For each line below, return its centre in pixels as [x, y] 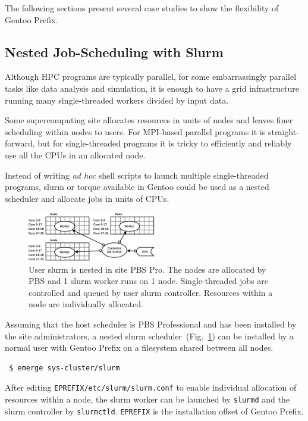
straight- [283, 131]
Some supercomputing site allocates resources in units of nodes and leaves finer [149, 120]
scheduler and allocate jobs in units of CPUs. [87, 198]
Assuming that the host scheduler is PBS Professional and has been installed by [151, 324]
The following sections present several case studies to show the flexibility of [142, 8]
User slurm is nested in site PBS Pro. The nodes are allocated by [147, 269]
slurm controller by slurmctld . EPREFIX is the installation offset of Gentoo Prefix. [154, 411]
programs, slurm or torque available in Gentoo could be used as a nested [137, 187]
